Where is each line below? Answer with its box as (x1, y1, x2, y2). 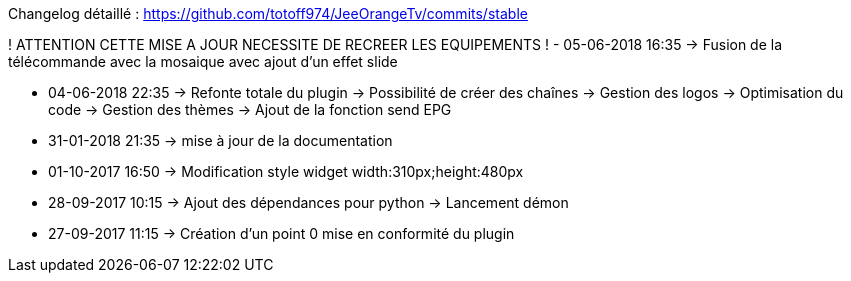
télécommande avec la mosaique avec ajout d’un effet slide (8, 53, 398, 70)
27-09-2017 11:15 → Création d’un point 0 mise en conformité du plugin (48, 225, 515, 242)
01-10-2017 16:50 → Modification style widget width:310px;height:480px (48, 163, 524, 180)
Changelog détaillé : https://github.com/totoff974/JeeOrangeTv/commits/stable (8, 5, 528, 22)
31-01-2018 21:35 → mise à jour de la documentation (48, 132, 393, 149)
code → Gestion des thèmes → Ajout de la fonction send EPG (48, 101, 452, 118)
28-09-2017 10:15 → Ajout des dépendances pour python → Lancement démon (48, 194, 569, 211)
